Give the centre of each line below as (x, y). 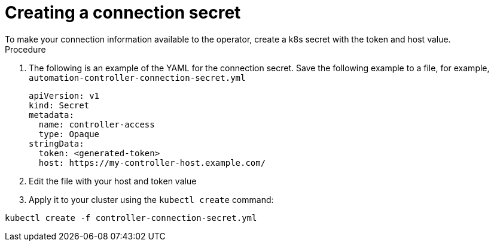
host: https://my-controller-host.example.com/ (152, 163)
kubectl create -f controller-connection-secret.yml (131, 218)
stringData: (57, 143)
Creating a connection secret (123, 13)
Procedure (25, 49)
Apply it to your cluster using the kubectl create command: (151, 199)
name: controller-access (97, 124)
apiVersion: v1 (64, 95)
